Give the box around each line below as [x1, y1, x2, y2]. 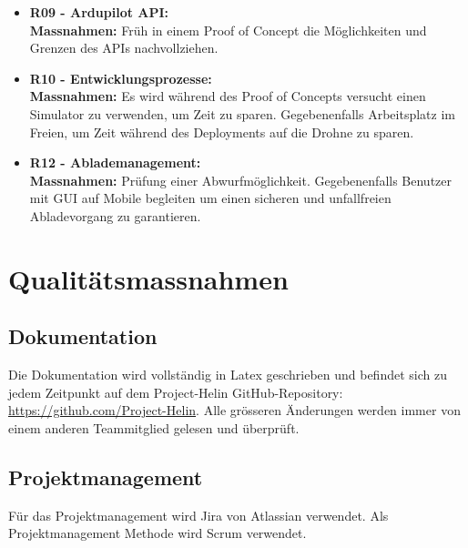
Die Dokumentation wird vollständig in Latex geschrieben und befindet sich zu [8, 365, 447, 384]
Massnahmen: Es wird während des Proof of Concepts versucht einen [29, 86, 426, 106]
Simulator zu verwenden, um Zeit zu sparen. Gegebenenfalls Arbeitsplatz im [29, 104, 455, 123]
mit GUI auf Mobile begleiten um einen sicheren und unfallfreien [29, 188, 392, 208]
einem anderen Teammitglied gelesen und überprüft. [8, 418, 300, 437]
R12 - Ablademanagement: [29, 153, 201, 172]
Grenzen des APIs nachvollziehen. [29, 38, 219, 57]
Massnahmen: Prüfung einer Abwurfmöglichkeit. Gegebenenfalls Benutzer [29, 170, 453, 189]
